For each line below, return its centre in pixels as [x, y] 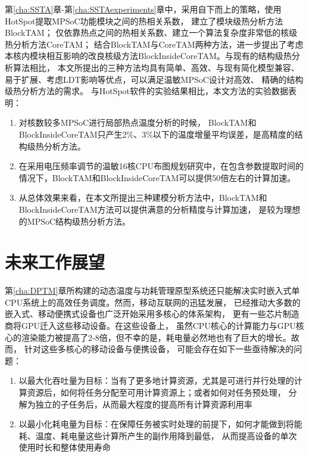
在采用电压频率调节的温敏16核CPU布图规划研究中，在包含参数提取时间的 [161, 166]
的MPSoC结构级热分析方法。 [75, 221]
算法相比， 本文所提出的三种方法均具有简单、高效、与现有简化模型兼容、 [156, 67]
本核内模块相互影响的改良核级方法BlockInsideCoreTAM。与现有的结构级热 [148, 56]
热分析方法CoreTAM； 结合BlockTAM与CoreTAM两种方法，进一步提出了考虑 [154, 44]
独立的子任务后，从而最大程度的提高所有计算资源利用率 [144, 404]
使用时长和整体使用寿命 [65, 447]
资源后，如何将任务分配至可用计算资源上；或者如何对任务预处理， [156, 392]
